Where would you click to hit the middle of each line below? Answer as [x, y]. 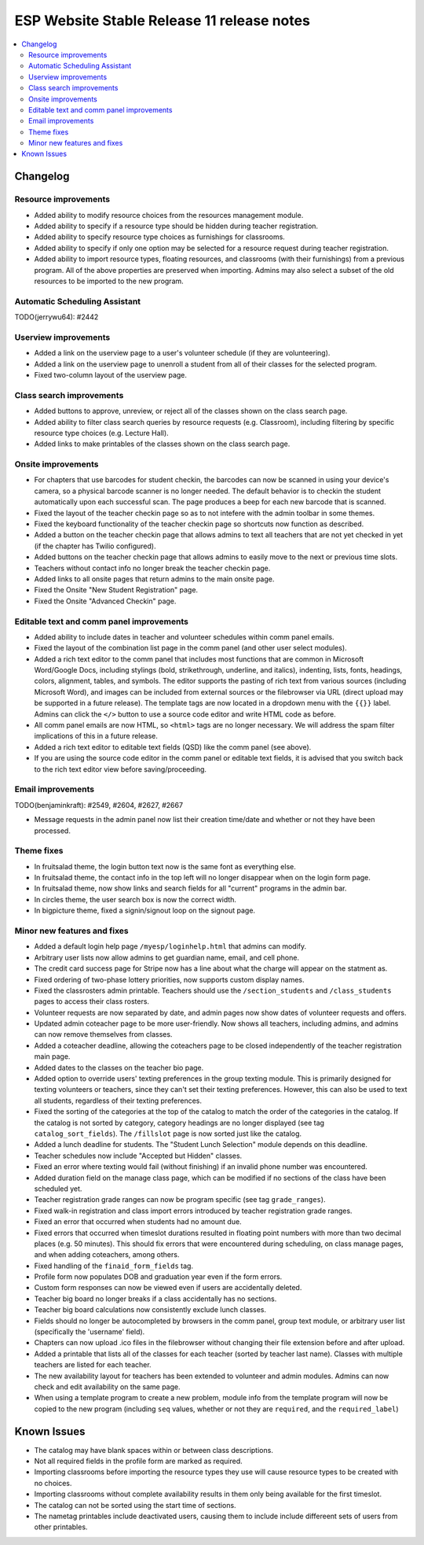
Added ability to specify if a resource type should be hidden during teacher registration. [176, 226]
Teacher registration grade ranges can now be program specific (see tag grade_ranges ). [180, 1200]
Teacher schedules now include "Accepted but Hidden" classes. [138, 1156]
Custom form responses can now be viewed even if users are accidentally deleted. [168, 1288]
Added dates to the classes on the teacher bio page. [119, 1067]
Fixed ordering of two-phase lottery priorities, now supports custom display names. [170, 979]
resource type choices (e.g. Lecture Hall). [101, 433]
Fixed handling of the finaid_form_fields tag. [114, 1266]
